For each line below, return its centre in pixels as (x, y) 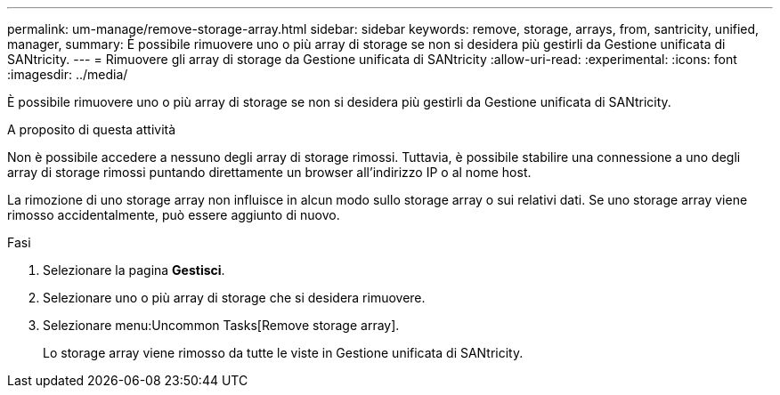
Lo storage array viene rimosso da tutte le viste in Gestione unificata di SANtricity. (283, 353)
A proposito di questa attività (92, 129)
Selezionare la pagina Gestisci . (134, 270)
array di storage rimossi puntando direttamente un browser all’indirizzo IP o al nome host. (269, 172)
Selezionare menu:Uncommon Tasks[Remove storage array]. (221, 325)
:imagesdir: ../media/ (68, 74)
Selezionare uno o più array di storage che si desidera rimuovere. (234, 298)
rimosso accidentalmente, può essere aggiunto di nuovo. (174, 215)
